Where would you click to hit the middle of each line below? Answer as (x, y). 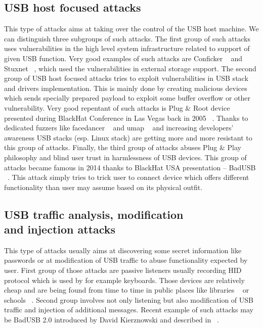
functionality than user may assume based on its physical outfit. (103, 187)
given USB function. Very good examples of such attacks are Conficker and (123, 58)
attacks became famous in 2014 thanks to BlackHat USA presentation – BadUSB (130, 167)
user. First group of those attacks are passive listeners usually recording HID (123, 270)
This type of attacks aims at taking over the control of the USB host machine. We (131, 29)
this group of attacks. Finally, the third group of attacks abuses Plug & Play (123, 147)
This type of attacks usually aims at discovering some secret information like (123, 250)
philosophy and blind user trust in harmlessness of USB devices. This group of (125, 157)
